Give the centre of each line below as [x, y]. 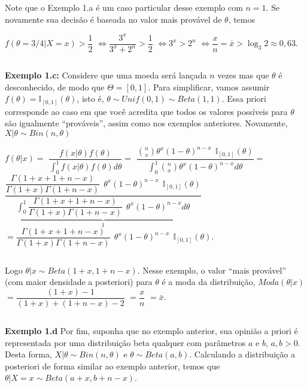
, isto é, [90, 98]
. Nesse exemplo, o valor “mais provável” [212, 270]
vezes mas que [243, 75]
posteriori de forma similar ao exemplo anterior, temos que [113, 366]
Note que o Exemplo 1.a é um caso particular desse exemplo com [124, 7]
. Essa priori [244, 98]
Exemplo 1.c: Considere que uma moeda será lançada [106, 75]
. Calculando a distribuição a [242, 354]
